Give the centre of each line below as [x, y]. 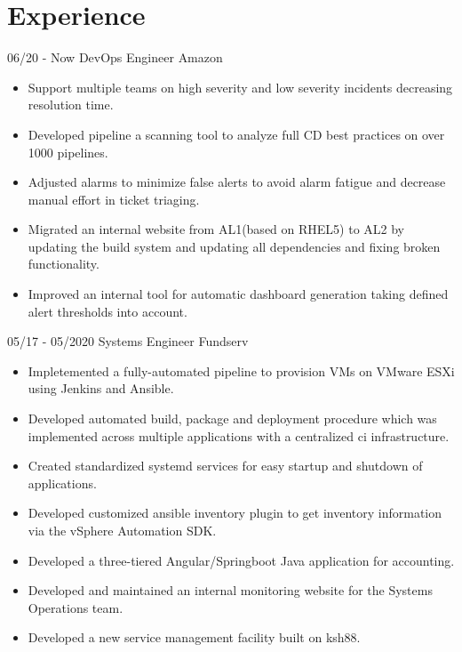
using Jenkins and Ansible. [101, 388]
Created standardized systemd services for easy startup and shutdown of [225, 466]
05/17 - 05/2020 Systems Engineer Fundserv [128, 341]
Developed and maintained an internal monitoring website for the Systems [230, 590]
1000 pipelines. [68, 152]
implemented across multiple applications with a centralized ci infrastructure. [239, 435]
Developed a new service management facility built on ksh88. [194, 637]
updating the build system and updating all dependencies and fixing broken [234, 246]
